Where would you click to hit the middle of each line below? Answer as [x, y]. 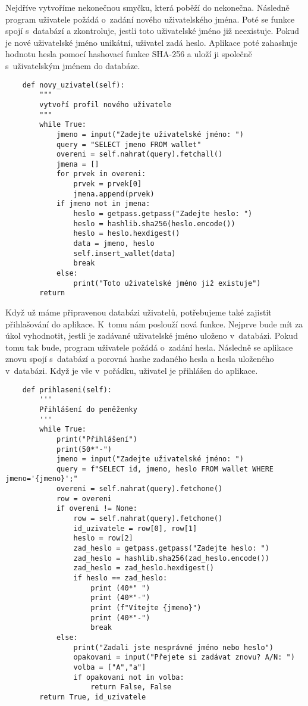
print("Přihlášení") [97, 439]
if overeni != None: [97, 509]
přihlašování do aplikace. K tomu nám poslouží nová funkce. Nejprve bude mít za [154, 324]
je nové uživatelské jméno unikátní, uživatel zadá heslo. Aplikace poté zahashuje [151, 42]
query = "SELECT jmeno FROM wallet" [129, 144]
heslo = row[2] [103, 538]
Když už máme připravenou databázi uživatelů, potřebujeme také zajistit [139, 312]
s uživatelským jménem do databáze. [73, 65]
